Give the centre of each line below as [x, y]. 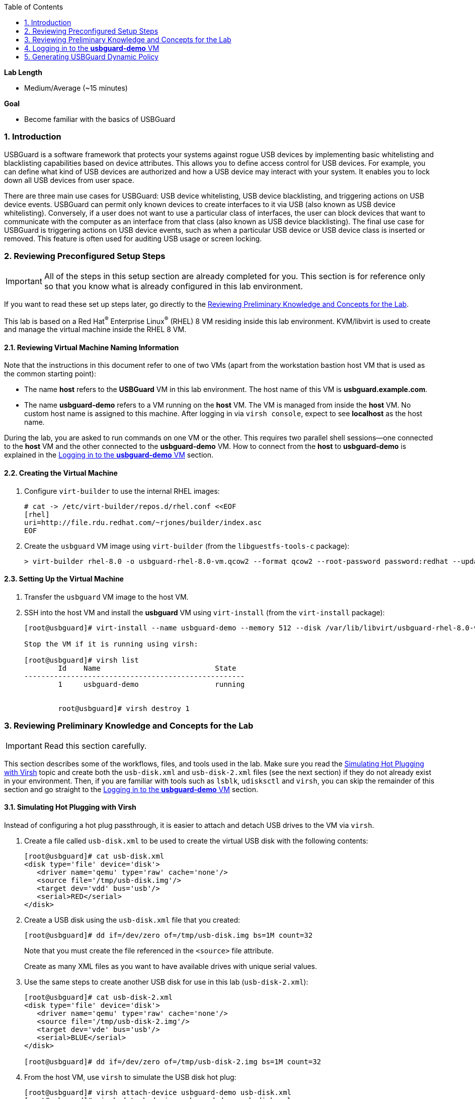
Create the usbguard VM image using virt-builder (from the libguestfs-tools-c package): [187, 546]
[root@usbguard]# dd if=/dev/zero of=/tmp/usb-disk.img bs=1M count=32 [169, 935]
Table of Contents [34, 7]
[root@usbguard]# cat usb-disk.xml [94, 856]
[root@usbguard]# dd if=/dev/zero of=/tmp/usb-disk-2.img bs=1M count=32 [173, 1061]
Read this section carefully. [95, 746]
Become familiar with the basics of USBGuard [100, 119]
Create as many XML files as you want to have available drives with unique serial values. [171, 966]
